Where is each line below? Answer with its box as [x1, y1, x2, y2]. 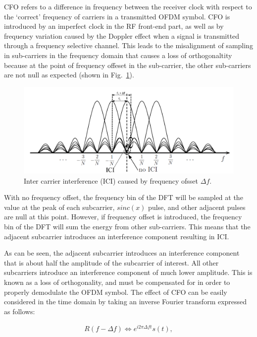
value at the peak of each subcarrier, [4, 202, 115, 212]
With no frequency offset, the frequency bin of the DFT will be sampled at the [4, 192, 243, 202]
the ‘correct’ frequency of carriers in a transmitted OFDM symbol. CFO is [4, 11, 230, 21]
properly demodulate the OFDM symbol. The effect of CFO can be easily [4, 286, 227, 297]
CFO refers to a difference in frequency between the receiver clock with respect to [4, 1, 252, 11]
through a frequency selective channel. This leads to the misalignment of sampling [4, 40, 253, 51]
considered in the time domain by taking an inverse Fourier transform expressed [4, 296, 247, 307]
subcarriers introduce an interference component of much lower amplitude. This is [4, 267, 253, 277]
